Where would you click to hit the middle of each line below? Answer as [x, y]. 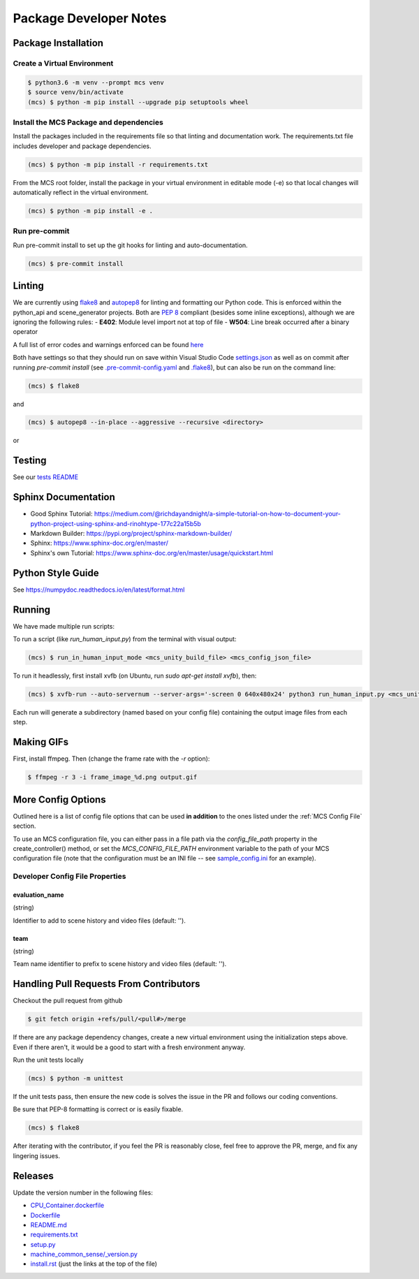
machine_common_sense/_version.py [84, 1255]
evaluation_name [38, 895]
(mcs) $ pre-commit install [75, 263]
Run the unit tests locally [48, 1060]
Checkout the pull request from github [68, 1001]
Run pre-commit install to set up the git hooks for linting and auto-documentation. [130, 245]
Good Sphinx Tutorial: [62, 514]
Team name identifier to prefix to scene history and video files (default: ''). [120, 964]
